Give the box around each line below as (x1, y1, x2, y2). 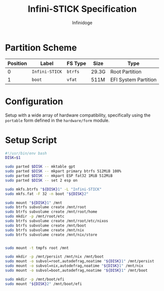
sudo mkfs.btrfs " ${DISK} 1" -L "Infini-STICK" (5, 187, 102, 192)
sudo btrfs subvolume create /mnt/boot (5, 223, 87, 228)
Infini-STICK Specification (27, 3, 137, 15)
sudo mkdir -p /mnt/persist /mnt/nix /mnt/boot (5, 254, 104, 259)
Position (7, 60, 27, 67)
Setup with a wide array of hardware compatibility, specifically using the (5, 112, 151, 118)
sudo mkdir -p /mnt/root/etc (5, 214, 65, 219)
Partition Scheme (5, 42, 77, 53)
